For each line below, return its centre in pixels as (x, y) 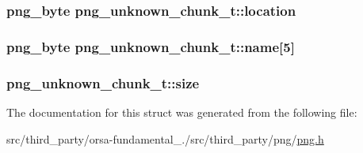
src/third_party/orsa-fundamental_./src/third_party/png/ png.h (165, 138)
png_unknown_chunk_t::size (103, 82)
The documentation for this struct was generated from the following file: (182, 112)
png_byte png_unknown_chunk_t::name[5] (151, 46)
